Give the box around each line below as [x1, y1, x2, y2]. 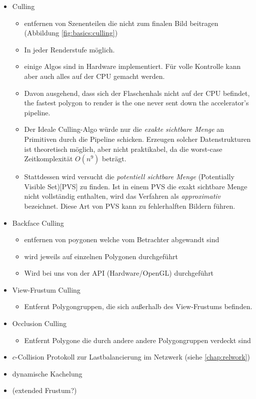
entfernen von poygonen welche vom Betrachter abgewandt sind [24, 234, 219, 245]
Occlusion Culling [12, 318, 67, 329]
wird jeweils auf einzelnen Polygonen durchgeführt [24, 251, 178, 261]
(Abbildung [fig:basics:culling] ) [24, 27, 118, 38]
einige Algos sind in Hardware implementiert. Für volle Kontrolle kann [24, 61, 241, 71]
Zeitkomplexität [24, 153, 73, 164]
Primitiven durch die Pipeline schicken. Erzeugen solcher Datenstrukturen [24, 133, 251, 144]
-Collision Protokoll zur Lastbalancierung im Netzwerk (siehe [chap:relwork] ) [15, 352, 250, 362]
